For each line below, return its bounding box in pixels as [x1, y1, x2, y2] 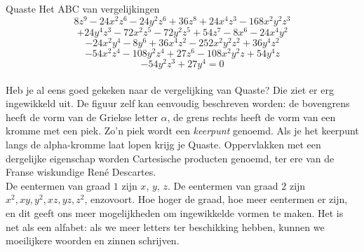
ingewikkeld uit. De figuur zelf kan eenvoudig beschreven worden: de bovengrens [6, 96, 350, 111]
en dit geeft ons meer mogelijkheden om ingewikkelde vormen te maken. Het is [6, 205, 344, 220]
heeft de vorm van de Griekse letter [6, 109, 158, 124]
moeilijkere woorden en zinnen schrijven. [6, 233, 180, 248]
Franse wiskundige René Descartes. [6, 164, 156, 179]
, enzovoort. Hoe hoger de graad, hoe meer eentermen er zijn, [84, 192, 348, 206]
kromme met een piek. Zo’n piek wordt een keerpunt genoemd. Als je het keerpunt [6, 123, 359, 138]
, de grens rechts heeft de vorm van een [167, 109, 336, 124]
